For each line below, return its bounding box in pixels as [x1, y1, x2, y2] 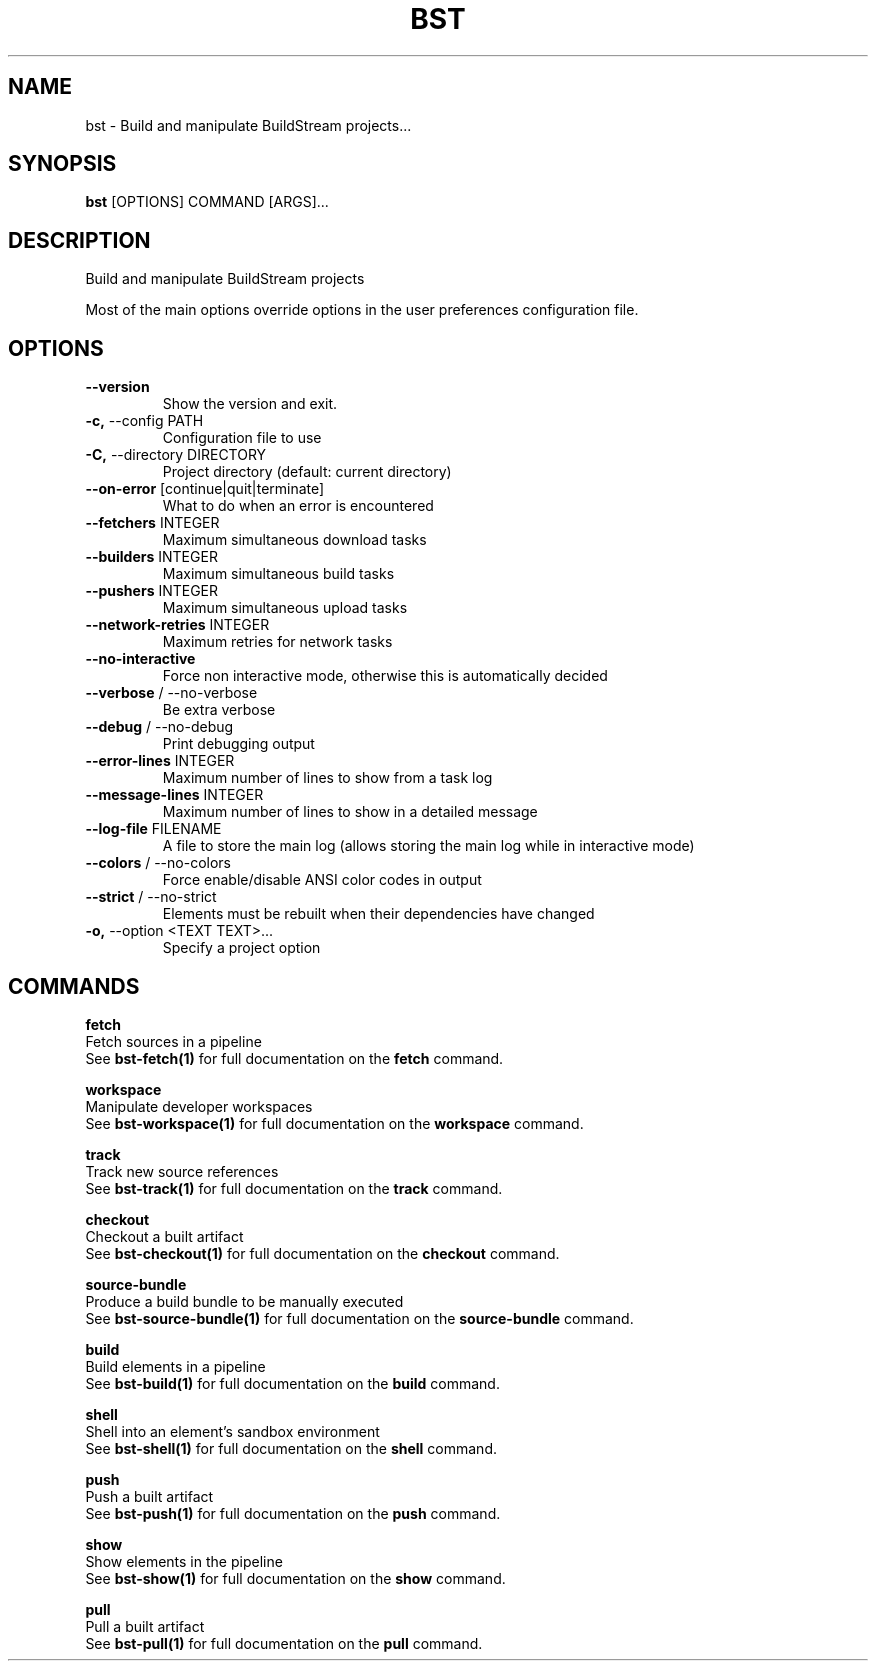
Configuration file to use [162, 429, 322, 447]
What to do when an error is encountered [162, 497, 434, 515]
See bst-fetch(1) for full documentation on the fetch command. [85, 1049, 504, 1067]
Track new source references [85, 1162, 279, 1180]
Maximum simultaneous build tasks [162, 565, 395, 583]
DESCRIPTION [8, 227, 151, 253]
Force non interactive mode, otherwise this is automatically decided [162, 667, 608, 685]
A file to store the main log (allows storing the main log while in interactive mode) [162, 837, 695, 855]
